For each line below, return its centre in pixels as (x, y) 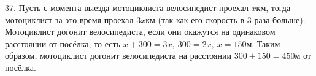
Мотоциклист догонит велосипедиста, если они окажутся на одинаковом (140, 32)
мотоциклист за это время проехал (69, 19)
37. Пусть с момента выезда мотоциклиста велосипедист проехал (127, 7)
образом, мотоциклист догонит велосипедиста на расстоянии (118, 55)
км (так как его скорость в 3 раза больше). (225, 19)
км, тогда (273, 7)
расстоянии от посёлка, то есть (63, 43)
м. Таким (263, 43)
